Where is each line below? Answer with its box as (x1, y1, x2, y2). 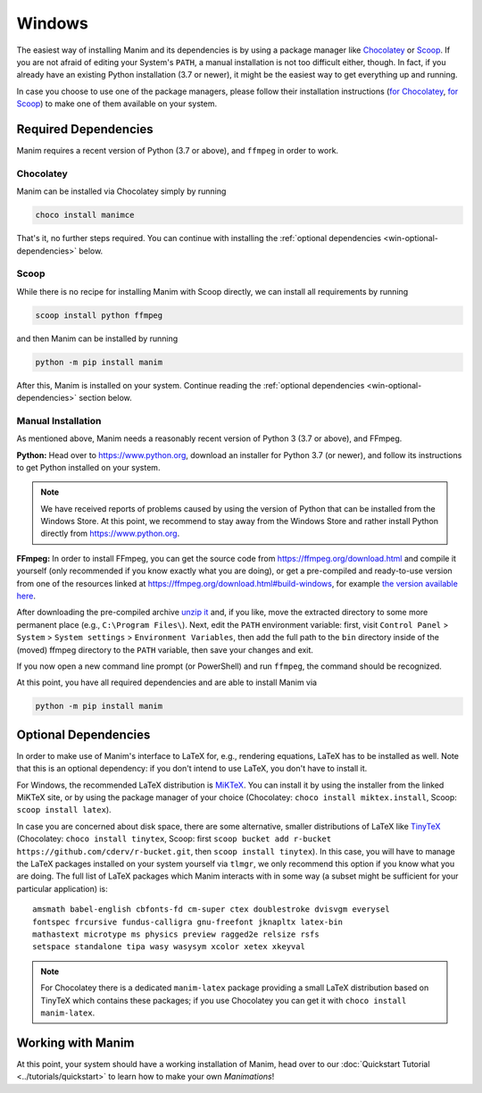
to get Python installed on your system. (16, 462, 161, 472)
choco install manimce (35, 210, 135, 221)
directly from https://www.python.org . (40, 528, 180, 539)
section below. (79, 392, 133, 403)
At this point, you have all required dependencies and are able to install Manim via (16, 677, 317, 688)
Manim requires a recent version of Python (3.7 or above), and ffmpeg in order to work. (16, 146, 339, 156)
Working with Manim (16, 1035, 135, 1050)
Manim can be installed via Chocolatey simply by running (16, 186, 227, 196)
